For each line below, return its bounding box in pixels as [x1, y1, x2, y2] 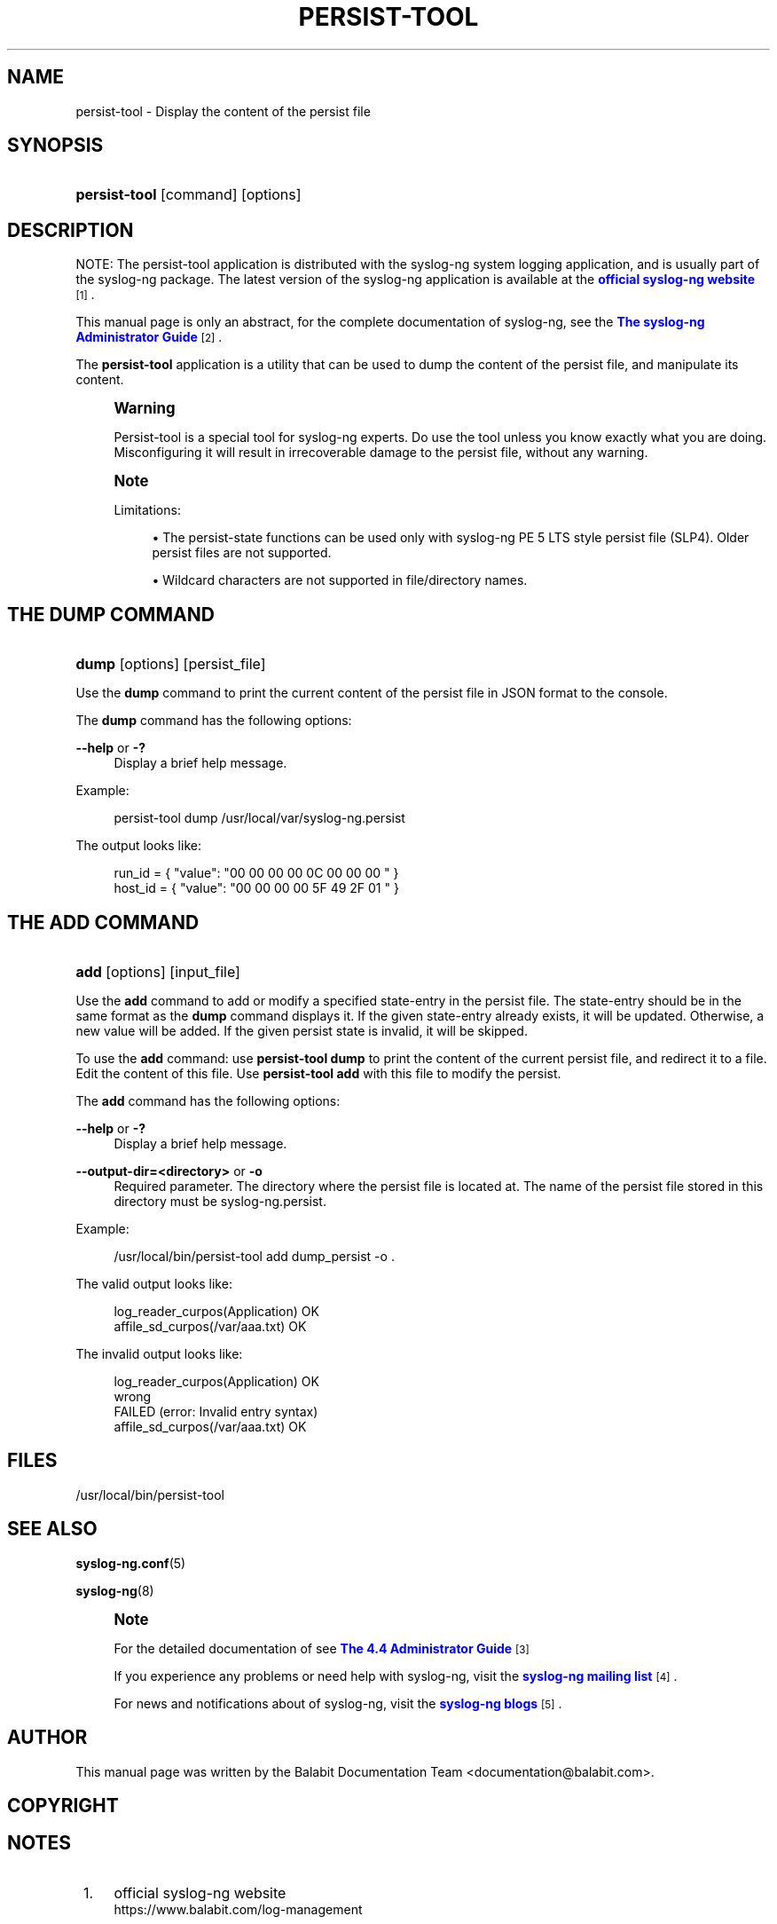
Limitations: [114, 502, 181, 518]
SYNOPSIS [7, 134, 104, 157]
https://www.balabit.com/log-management [114, 1901, 363, 1917]
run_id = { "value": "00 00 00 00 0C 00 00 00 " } [114, 865, 399, 881]
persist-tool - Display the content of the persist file [75, 103, 371, 119]
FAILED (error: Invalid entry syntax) [114, 1403, 318, 1419]
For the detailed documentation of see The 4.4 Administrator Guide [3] [114, 1640, 530, 1656]
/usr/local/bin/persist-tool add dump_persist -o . [114, 1248, 395, 1264]
